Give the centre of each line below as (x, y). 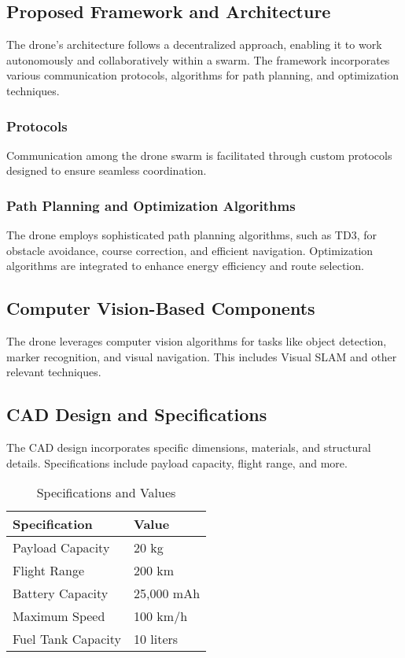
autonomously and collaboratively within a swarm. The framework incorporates (198, 59)
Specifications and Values (106, 493)
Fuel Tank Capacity (67, 639)
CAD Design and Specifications (137, 414)
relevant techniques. (54, 372)
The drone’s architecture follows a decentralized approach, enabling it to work (194, 44)
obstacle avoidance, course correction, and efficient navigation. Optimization (190, 250)
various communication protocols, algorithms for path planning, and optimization (203, 75)
